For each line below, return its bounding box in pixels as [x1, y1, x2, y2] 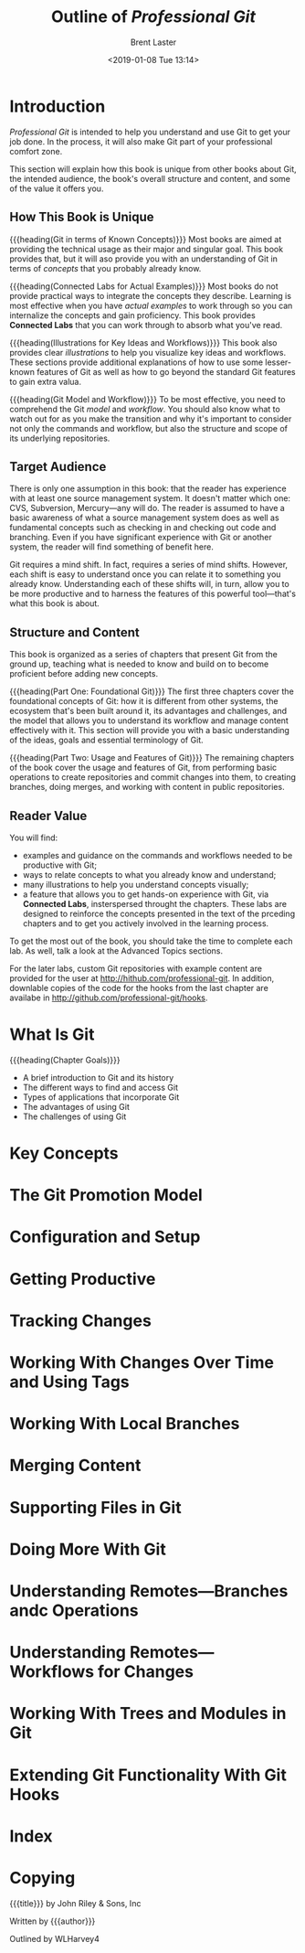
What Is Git [9, 1024, 95, 1045]
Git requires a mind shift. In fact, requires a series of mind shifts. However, [9, 560, 289, 571]
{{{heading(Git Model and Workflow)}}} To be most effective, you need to [9, 393, 286, 404]
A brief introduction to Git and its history [22, 1072, 174, 1083]
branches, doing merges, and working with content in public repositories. [9, 782, 285, 793]
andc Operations [9, 1600, 139, 1620]
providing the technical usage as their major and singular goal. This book [9, 243, 284, 254]
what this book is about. [9, 598, 100, 609]
